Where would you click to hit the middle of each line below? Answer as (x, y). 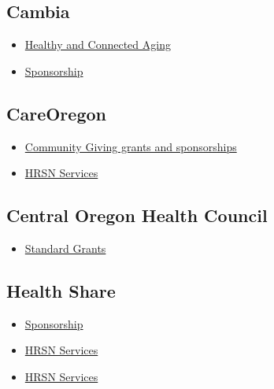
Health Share (61, 290)
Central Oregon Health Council (137, 215)
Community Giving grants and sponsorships (131, 146)
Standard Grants (65, 248)
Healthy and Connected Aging (98, 44)
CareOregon (56, 113)
